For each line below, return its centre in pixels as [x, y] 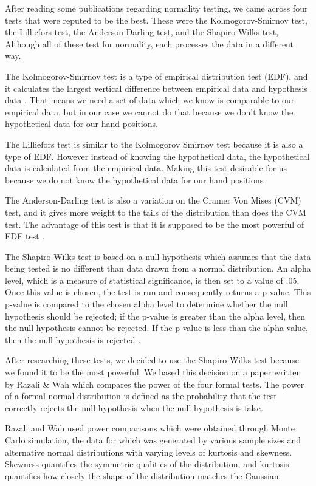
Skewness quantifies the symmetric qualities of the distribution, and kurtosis [147, 464]
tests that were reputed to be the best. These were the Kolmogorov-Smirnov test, [156, 20]
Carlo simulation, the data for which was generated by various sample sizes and [153, 440]
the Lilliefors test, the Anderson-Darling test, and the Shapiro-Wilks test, [142, 32]
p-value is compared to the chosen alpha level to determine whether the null [146, 304]
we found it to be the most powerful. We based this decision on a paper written [153, 372]
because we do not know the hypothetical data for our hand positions [134, 180]
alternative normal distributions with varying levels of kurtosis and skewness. [149, 452]
